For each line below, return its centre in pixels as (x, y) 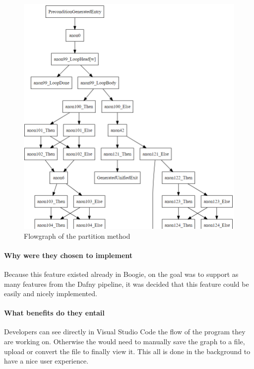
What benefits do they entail (54, 313)
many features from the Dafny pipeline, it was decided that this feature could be (127, 284)
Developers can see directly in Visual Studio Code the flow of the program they (125, 332)
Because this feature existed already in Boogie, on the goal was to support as (121, 274)
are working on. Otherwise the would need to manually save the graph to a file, (125, 342)
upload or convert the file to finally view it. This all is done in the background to (127, 351)
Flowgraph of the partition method (77, 236)
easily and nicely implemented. (51, 293)
